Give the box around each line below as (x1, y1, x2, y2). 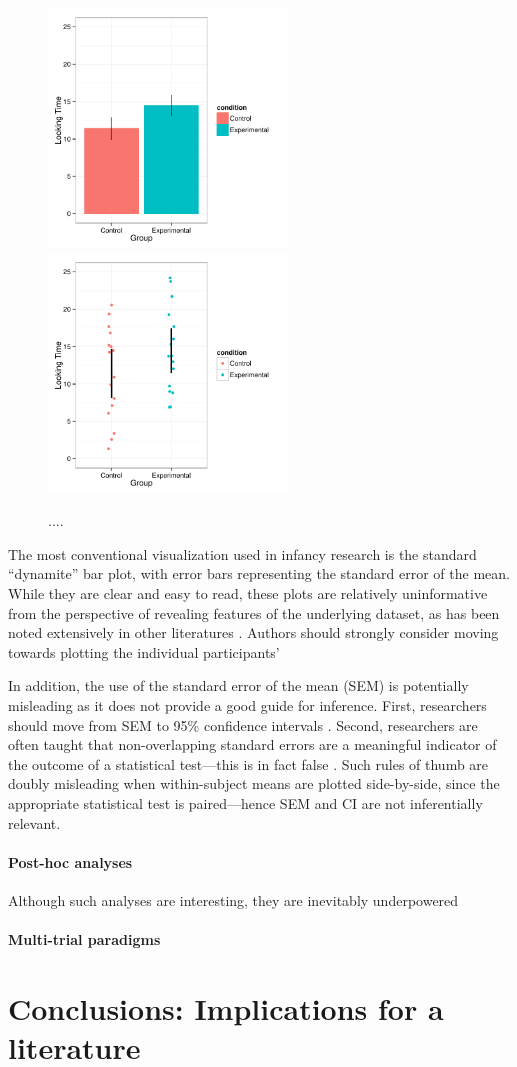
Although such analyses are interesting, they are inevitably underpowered (8, 889, 459, 910)
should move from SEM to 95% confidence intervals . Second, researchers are (8, 714, 478, 735)
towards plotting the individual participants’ (8, 641, 280, 662)
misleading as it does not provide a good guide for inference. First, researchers (8, 694, 487, 715)
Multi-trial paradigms (8, 929, 161, 950)
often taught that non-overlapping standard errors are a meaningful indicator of (8, 734, 497, 755)
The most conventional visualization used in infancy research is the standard (8, 543, 477, 564)
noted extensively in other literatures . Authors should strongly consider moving (8, 622, 499, 643)
